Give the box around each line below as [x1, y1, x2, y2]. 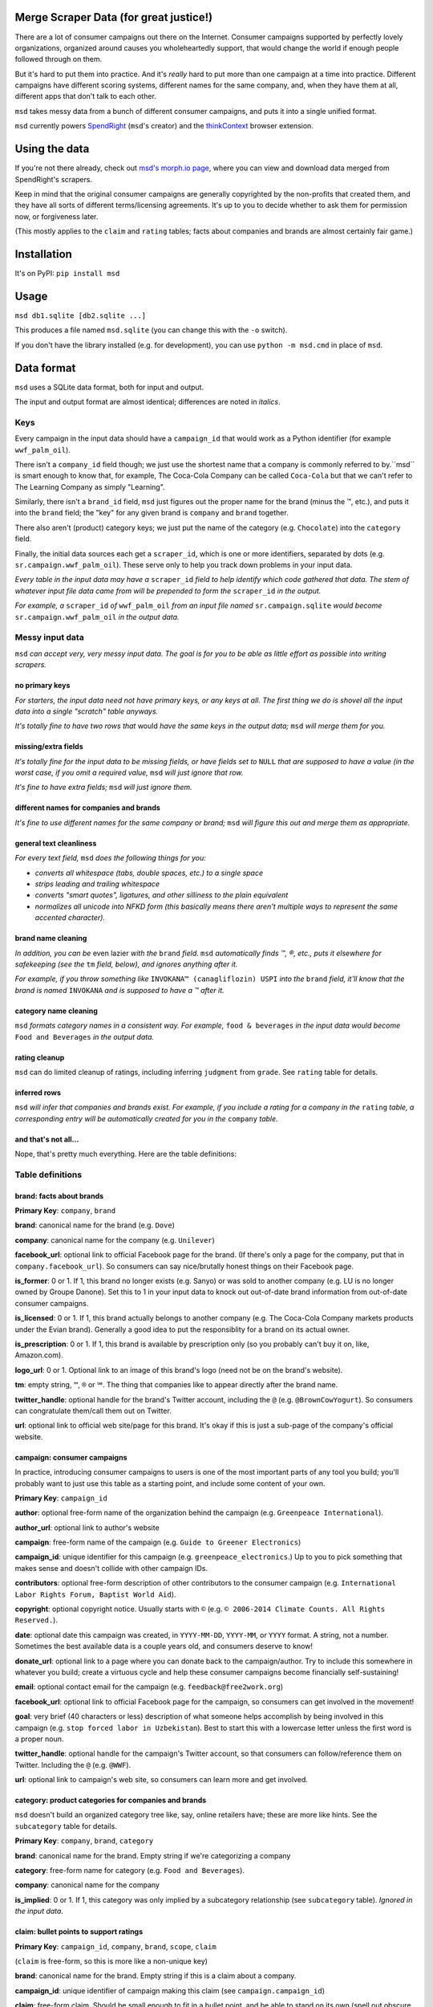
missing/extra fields [14, 742, 83, 751]
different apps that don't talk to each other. [14, 92, 156, 101]
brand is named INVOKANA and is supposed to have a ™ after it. [14, 985, 225, 995]
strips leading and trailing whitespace [34, 879, 160, 889]
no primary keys [14, 681, 71, 690]
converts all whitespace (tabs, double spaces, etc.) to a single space [34, 868, 264, 877]
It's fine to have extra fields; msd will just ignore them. [14, 783, 192, 792]
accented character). [34, 913, 106, 922]
